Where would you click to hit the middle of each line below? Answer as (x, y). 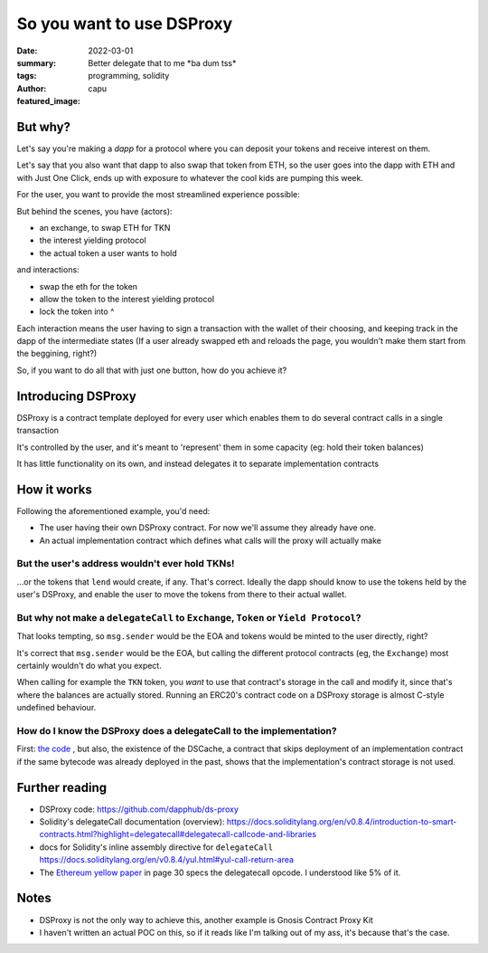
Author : (32, 88)
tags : (27, 76)
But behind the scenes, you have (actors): (94, 211)
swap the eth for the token (89, 286)
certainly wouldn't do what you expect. (89, 666)
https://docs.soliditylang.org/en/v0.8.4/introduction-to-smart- (342, 822)
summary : (37, 62)
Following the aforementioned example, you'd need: (113, 510)
